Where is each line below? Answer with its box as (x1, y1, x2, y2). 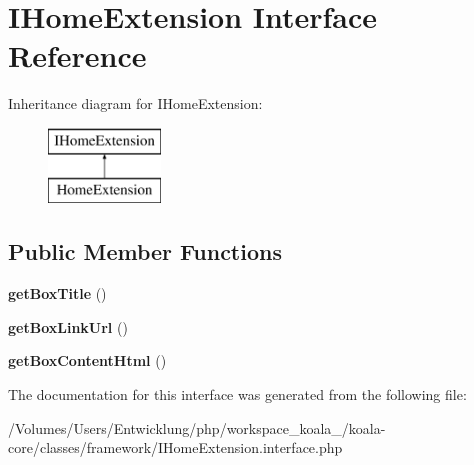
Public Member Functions (8, 236, 282, 267)
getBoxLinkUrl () (8, 316, 128, 337)
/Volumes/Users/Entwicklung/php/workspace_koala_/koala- (8, 417, 386, 438)
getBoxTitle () (8, 283, 107, 304)
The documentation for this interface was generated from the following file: (8, 384, 467, 405)
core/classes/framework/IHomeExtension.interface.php (8, 437, 343, 458)
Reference (8, 35, 147, 76)
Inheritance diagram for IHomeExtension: (8, 93, 263, 114)
